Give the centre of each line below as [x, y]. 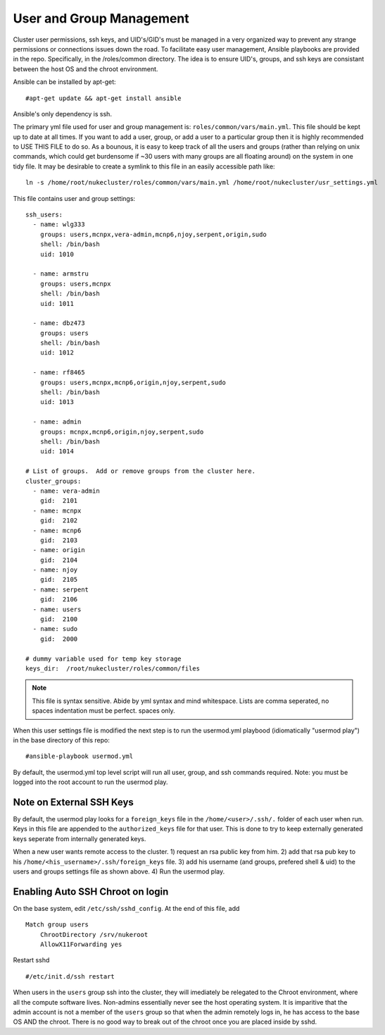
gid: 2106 [59, 600]
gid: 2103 [59, 540]
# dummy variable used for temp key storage [104, 659]
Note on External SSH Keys [73, 802]
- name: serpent [61, 589]
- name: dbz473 [59, 323]
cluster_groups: [53, 481]
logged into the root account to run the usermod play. [90, 782]
